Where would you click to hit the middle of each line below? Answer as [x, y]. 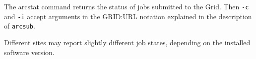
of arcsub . [20, 26]
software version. [29, 52]
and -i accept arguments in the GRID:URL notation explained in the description [128, 16]
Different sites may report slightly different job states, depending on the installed [127, 42]
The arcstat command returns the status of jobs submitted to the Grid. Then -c [127, 6]
